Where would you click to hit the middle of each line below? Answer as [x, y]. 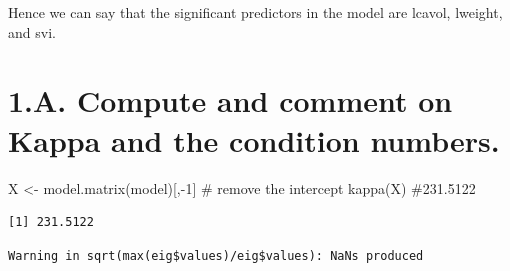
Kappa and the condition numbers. [254, 139]
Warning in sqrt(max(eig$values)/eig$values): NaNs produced [216, 255]
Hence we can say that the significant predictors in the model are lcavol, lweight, [255, 12]
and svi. [32, 31]
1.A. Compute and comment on [230, 100]
